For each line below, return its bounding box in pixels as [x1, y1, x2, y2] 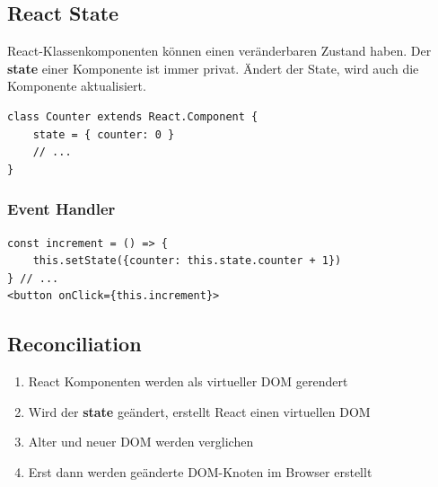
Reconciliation [7, 330, 142, 358]
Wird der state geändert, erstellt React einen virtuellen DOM [28, 402, 371, 421]
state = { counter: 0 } [32, 128, 175, 141]
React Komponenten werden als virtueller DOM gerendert [28, 372, 348, 391]
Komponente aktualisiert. [7, 76, 146, 95]
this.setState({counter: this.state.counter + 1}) [32, 254, 342, 268]
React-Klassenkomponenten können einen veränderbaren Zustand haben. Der [7, 41, 432, 60]
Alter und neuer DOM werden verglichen [28, 432, 254, 451]
